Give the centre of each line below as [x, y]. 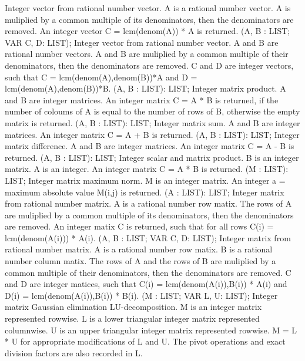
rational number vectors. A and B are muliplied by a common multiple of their [147, 54]
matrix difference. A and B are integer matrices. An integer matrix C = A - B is [150, 146]
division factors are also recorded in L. [74, 352]
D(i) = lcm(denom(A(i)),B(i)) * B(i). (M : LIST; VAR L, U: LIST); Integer [141, 295]
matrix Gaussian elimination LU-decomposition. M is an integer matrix [133, 307]
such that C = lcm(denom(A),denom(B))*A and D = [101, 77]
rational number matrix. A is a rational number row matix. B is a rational [139, 249]
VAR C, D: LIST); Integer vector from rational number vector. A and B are [142, 42]
